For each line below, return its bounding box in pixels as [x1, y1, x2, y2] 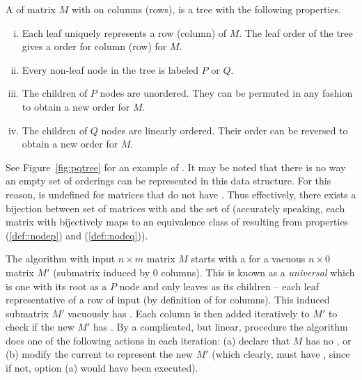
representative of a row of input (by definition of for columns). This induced [6, 292, 330, 307]
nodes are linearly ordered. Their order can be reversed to [101, 122, 348, 137]
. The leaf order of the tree [239, 25, 353, 40]
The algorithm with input [6, 251, 116, 266]
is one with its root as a [6, 278, 107, 293]
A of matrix [6, 2, 56, 16]
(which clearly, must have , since [212, 347, 350, 361]
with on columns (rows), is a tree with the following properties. [71, 2, 341, 16]
